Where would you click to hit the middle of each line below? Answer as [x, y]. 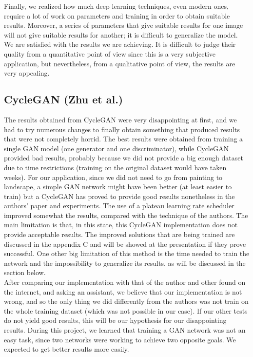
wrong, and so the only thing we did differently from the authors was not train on [126, 301]
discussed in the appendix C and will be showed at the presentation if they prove [125, 244]
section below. [25, 272]
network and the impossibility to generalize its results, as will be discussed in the [125, 263]
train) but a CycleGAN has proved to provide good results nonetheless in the [119, 196]
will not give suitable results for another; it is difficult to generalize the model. [121, 34]
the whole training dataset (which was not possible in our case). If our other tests [126, 310]
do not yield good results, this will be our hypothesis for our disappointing [115, 320]
